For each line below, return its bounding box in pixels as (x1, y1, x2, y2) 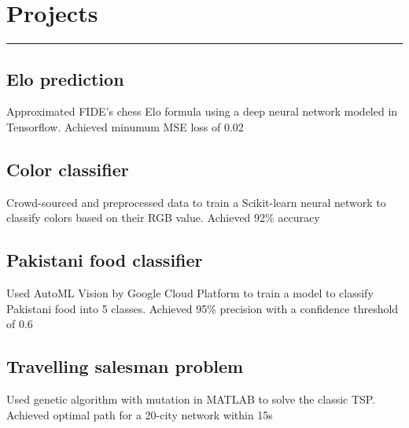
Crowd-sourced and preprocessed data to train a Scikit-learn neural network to (6, 194, 386, 210)
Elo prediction (6, 66, 124, 90)
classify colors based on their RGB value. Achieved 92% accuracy (6, 209, 320, 226)
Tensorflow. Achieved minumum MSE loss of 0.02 (6, 118, 244, 135)
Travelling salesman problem (6, 354, 244, 378)
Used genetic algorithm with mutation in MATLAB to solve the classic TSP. (6, 391, 376, 408)
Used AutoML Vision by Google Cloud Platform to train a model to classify (6, 285, 374, 301)
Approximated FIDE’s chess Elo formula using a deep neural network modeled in (6, 103, 398, 120)
